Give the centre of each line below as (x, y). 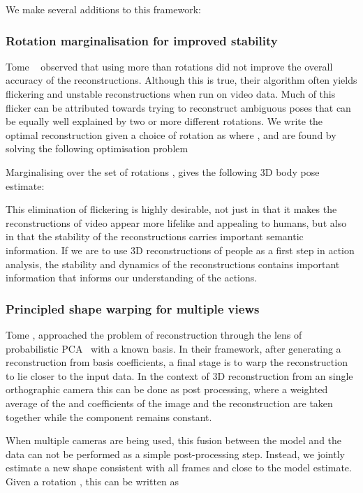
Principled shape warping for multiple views (133, 308)
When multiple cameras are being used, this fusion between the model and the (174, 440)
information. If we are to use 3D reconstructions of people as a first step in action (180, 250)
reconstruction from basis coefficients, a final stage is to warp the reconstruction (177, 362)
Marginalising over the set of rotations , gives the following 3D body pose (163, 171)
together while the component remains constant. (109, 417)
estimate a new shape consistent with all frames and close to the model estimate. (179, 468)
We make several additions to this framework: (103, 9)
